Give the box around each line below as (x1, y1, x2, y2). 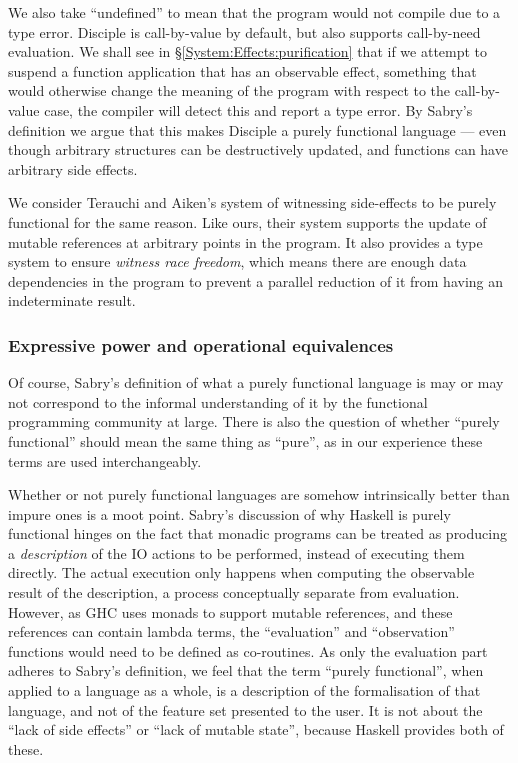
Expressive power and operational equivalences (8, 332, 394, 357)
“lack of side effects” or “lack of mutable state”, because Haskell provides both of (8, 719, 504, 740)
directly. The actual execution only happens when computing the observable (8, 562, 475, 583)
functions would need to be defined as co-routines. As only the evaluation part (8, 640, 488, 661)
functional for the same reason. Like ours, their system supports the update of (8, 211, 487, 232)
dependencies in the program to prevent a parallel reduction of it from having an (8, 270, 504, 291)
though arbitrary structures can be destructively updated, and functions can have (8, 139, 508, 160)
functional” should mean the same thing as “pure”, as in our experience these (8, 430, 483, 451)
